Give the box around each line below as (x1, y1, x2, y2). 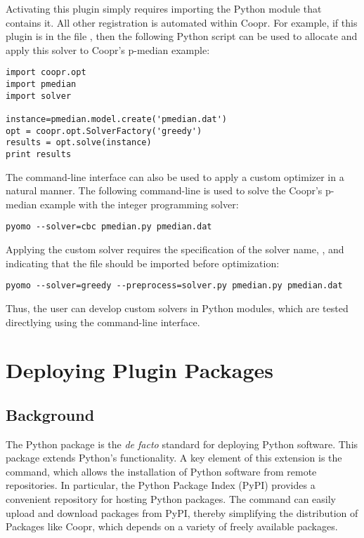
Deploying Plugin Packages (6, 356, 273, 384)
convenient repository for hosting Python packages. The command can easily (6, 492, 337, 506)
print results (6, 149, 72, 159)
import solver (6, 90, 72, 101)
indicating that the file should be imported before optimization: (6, 255, 280, 270)
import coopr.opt (6, 67, 86, 78)
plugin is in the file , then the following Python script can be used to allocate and (6, 29, 358, 43)
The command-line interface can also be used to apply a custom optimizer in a (6, 169, 344, 184)
